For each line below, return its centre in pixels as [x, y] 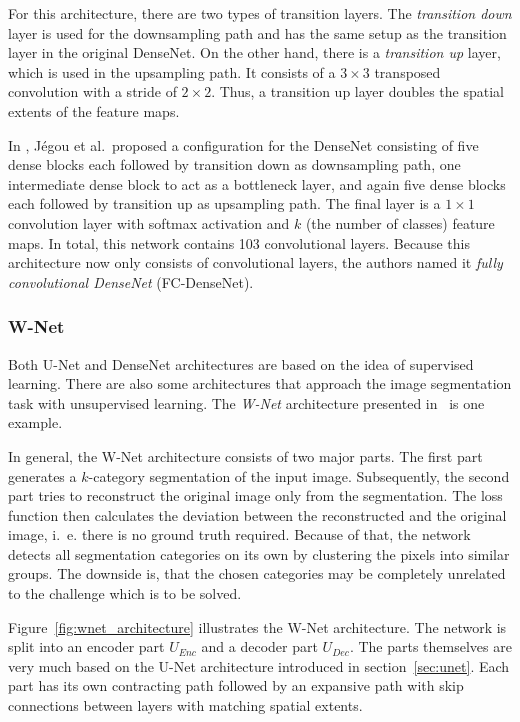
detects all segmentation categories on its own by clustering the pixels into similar [259, 553]
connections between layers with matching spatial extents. [185, 705]
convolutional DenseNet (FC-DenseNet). [131, 281]
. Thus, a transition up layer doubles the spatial [357, 91]
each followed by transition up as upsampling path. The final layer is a [224, 203]
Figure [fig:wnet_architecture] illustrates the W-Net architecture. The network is [257, 626]
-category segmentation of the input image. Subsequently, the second [299, 475]
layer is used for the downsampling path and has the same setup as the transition [257, 32]
